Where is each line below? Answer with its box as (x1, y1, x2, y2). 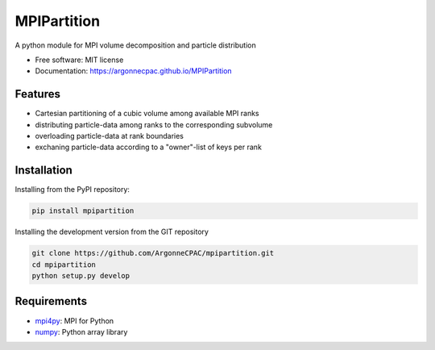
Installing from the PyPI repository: (14, 185, 130, 194)
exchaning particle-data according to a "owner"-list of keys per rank (35, 142, 262, 152)
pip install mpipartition (31, 206, 135, 215)
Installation (14, 164, 72, 177)
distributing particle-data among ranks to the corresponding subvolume (35, 119, 273, 129)
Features (14, 87, 60, 101)
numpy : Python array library (35, 327, 128, 336)
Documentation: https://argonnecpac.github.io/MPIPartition (35, 66, 233, 76)
